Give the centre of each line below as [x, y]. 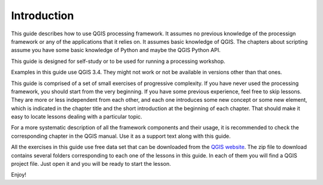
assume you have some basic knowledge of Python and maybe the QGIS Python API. [116, 50]
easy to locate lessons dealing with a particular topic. [77, 117]
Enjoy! [19, 175]
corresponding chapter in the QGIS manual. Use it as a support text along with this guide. [121, 136]
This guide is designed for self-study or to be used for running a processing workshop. [118, 61]
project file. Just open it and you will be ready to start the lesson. [91, 164]
